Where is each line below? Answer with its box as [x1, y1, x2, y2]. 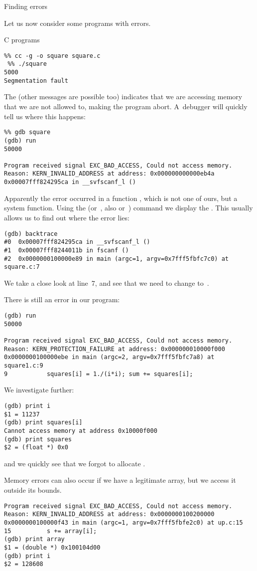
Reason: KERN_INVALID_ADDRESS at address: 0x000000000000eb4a [4, 170, 215, 178]
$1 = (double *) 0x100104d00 [4, 544, 101, 551]
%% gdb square [4, 129, 51, 136]
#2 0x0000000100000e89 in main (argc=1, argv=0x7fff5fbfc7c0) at [4, 255, 229, 262]
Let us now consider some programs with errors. [4, 17, 151, 28]
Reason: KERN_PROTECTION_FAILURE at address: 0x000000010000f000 [4, 345, 225, 353]
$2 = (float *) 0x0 [4, 444, 68, 451]
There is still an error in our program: [4, 294, 120, 305]
